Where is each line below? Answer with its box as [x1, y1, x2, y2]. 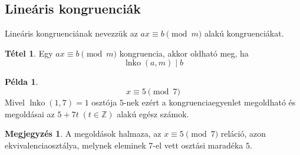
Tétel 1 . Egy [5, 47, 53, 59]
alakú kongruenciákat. [204, 27, 284, 39]
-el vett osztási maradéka [153, 138, 243, 151]
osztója [91, 95, 117, 108]
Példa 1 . [5, 75, 38, 88]
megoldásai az [5, 107, 55, 120]
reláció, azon [220, 127, 266, 140]
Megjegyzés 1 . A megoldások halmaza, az [5, 127, 161, 140]
